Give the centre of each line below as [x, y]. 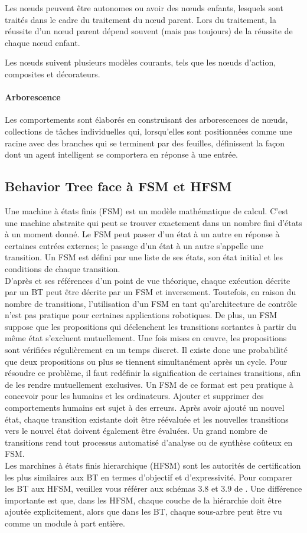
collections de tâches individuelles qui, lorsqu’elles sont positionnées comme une [148, 131]
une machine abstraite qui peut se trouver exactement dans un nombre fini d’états [153, 222]
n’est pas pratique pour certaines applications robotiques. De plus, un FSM [141, 315]
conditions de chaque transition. [63, 268]
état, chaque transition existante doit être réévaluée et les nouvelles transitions [147, 419]
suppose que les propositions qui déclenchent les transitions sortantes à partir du [151, 326]
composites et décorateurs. [53, 73]
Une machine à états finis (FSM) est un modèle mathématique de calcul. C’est [147, 210]
